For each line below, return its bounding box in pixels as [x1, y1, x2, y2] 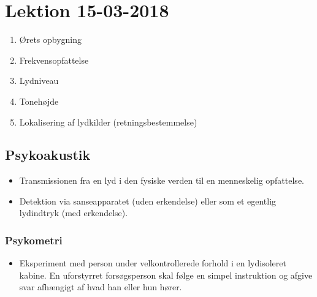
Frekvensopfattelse [19, 53, 89, 66]
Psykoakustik [5, 145, 91, 164]
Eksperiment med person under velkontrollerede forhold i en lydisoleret [19, 257, 286, 269]
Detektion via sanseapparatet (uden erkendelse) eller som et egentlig [19, 194, 277, 207]
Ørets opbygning [19, 33, 82, 46]
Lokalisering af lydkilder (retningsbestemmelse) [19, 115, 197, 128]
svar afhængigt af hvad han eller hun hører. [19, 280, 182, 293]
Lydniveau [19, 74, 59, 87]
